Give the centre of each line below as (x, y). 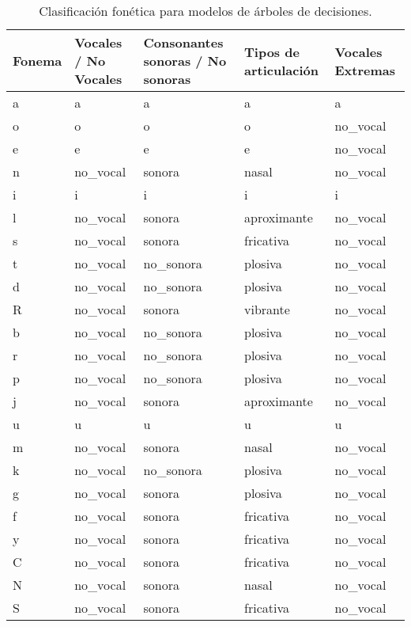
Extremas (365, 70)
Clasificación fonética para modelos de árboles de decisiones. (205, 11)
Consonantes (183, 42)
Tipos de (272, 51)
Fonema (38, 61)
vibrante (267, 309)
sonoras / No (185, 61)
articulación (281, 70)
